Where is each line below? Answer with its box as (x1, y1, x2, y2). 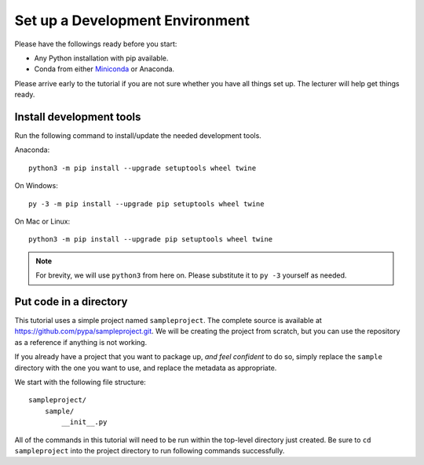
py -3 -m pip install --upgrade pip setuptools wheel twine (28, 199, 265, 208)
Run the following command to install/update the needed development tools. (14, 131, 262, 140)
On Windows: (14, 181, 58, 191)
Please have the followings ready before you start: (14, 39, 177, 49)
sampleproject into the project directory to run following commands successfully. (14, 445, 285, 455)
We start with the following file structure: (14, 377, 147, 387)
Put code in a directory (14, 295, 128, 308)
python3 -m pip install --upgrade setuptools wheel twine (28, 163, 257, 173)
